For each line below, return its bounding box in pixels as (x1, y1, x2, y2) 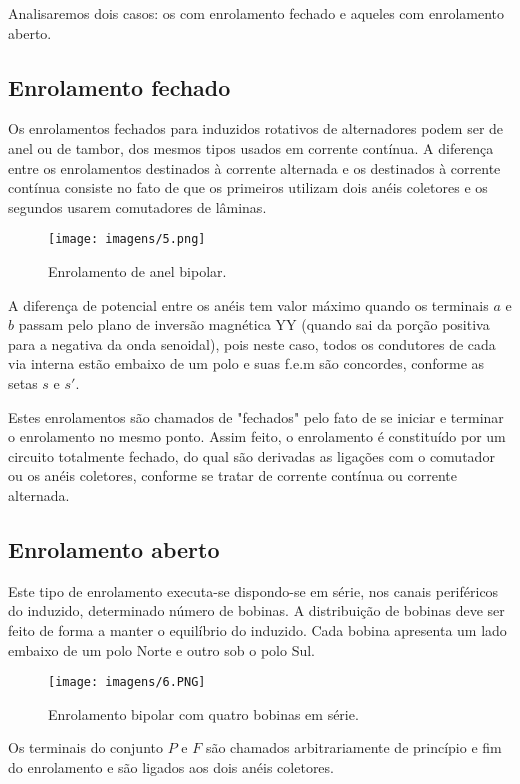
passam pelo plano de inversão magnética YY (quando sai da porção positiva (18, 314, 490, 335)
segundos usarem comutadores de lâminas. (8, 196, 267, 217)
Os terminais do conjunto (8, 737, 163, 758)
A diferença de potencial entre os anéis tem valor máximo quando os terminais (8, 294, 489, 315)
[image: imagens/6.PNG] (48, 675, 206, 690)
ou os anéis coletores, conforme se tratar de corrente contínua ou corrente (8, 465, 457, 486)
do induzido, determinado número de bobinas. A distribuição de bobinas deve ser (8, 600, 505, 621)
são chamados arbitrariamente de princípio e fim (205, 737, 502, 758)
